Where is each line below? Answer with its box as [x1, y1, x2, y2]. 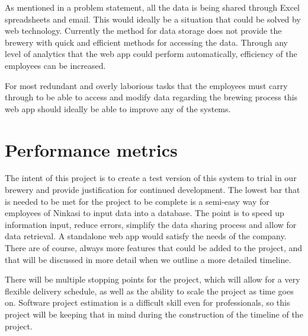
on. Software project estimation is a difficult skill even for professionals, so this [5, 296, 290, 309]
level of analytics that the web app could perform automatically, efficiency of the [5, 47, 297, 60]
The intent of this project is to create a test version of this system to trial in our [5, 172, 297, 184]
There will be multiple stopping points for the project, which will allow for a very [5, 273, 300, 286]
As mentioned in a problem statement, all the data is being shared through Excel [5, 1, 300, 13]
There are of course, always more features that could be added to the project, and [5, 242, 303, 254]
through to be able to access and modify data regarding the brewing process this [5, 91, 298, 103]
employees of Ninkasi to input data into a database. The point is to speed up [5, 207, 284, 219]
